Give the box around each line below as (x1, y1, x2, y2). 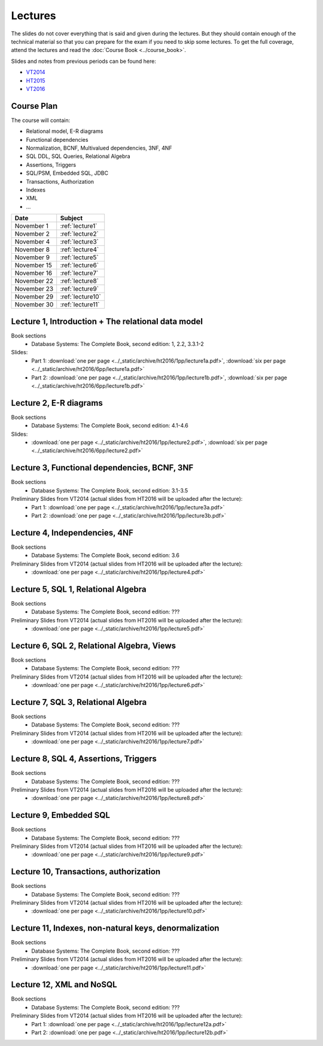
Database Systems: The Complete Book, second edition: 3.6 (31, 552, 179, 559)
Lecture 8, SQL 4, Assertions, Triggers (11, 754, 157, 764)
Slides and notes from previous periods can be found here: (11, 57, 157, 65)
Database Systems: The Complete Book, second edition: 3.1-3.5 (31, 486, 188, 494)
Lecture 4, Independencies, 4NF (11, 527, 134, 538)
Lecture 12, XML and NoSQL (11, 980, 117, 990)
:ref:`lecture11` (60, 300, 100, 309)
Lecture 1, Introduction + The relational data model (11, 316, 203, 326)
